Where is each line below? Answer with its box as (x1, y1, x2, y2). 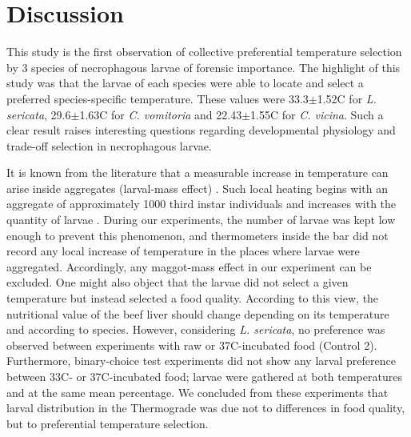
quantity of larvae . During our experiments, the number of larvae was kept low (6, 211, 396, 228)
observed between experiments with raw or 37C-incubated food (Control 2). (6, 336, 377, 353)
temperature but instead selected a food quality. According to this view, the (6, 290, 379, 307)
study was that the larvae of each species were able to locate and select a (6, 74, 364, 91)
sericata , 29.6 (6, 106, 71, 122)
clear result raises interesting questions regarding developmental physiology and (6, 122, 396, 138)
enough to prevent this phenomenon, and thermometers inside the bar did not (6, 227, 389, 243)
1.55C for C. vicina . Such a (250, 106, 384, 122)
